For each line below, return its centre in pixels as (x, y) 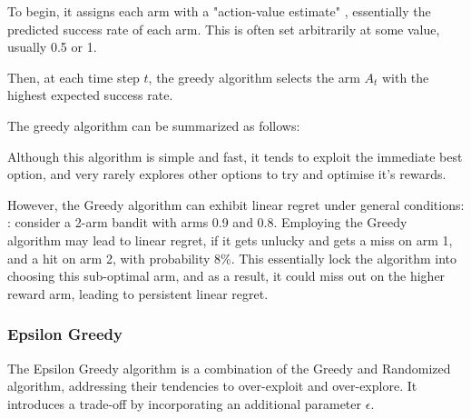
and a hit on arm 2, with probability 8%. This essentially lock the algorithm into (232, 258)
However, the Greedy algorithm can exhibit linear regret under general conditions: (236, 204)
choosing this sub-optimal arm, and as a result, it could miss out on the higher (226, 276)
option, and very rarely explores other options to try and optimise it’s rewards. (227, 174)
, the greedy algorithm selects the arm (254, 77)
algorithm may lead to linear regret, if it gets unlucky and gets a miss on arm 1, (230, 239)
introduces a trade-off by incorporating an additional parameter (185, 403)
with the (405, 77)
